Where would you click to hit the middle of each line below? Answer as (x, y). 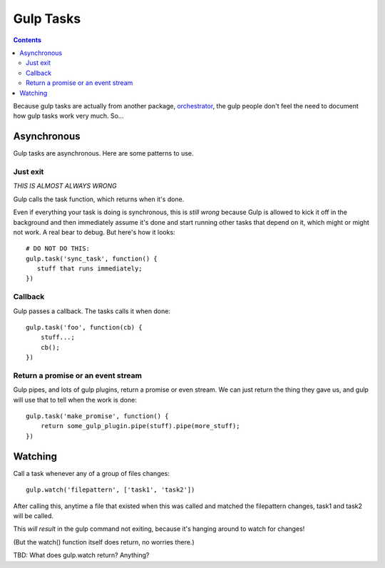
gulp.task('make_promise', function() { (97, 416)
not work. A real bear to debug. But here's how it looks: (94, 232)
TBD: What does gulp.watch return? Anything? (81, 555)
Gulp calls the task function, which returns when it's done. (99, 199)
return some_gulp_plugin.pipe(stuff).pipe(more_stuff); (140, 426)
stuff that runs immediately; (89, 269)
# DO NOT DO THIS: (58, 249)
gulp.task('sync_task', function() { (92, 258)
